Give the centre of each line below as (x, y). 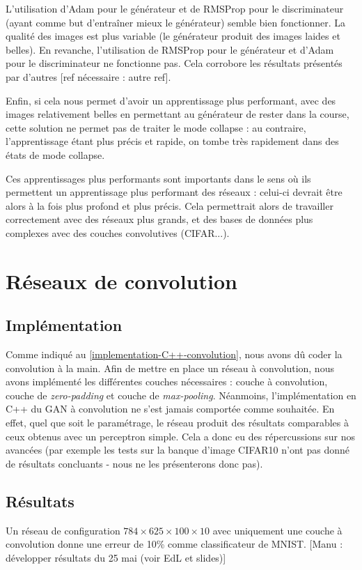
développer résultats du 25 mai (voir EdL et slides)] (116, 557)
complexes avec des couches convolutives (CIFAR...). (118, 232)
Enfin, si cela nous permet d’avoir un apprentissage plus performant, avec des (171, 100)
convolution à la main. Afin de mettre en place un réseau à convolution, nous (170, 368)
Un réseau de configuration (63, 530)
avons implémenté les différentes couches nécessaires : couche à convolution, (167, 382)
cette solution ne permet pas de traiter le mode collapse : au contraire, (156, 127)
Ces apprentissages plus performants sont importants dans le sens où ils (158, 178)
